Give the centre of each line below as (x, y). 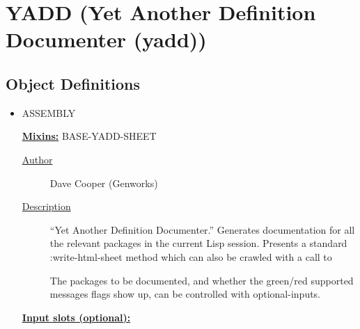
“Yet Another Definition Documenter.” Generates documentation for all (202, 229)
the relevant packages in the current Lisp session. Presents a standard (198, 243)
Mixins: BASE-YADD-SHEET (89, 136)
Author (37, 159)
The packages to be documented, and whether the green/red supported (202, 280)
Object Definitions (73, 83)
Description (46, 206)
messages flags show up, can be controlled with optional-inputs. (185, 294)
